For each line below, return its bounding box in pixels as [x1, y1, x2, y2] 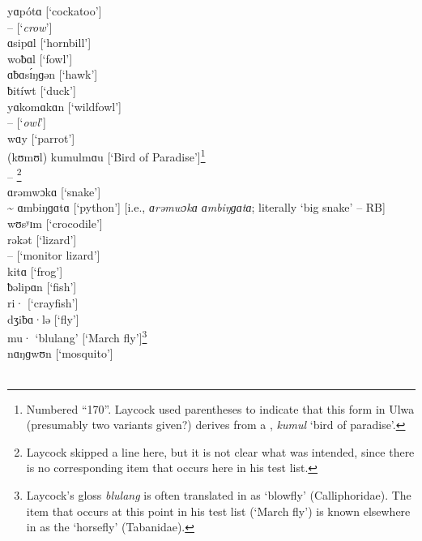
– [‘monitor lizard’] [7, 247, 100, 264]
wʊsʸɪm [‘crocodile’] [7, 215, 103, 232]
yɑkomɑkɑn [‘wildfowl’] [7, 97, 121, 114]
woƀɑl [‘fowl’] [7, 49, 73, 67]
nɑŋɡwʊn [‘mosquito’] [7, 345, 113, 362]
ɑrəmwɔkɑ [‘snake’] [7, 182, 101, 200]
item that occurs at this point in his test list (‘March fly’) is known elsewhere [26, 502, 411, 519]
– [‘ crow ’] [7, 18, 53, 35]
